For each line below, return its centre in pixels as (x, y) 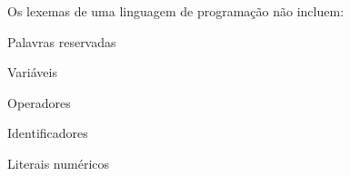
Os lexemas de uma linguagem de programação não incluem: (176, 11)
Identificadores (48, 133)
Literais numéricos (59, 163)
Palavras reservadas (62, 41)
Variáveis (32, 72)
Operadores (39, 102)
